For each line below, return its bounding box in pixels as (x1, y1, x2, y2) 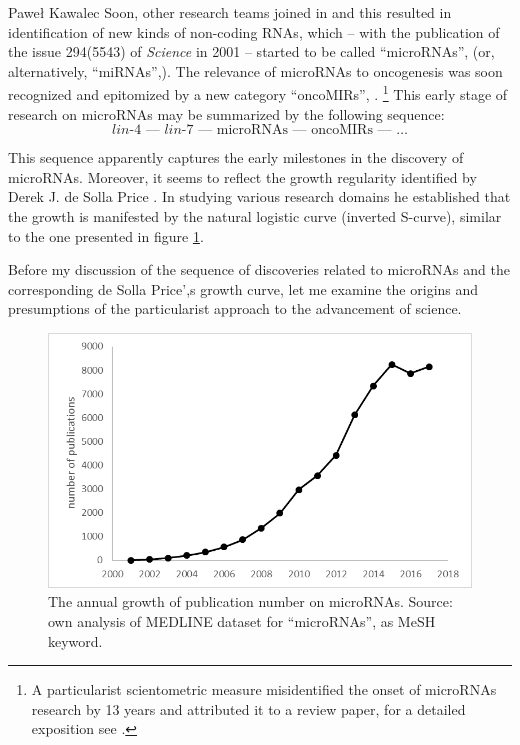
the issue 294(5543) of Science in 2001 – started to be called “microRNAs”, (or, (8, 41, 495, 62)
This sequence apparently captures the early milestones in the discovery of (8, 147, 464, 168)
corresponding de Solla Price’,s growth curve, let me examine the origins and (8, 278, 479, 299)
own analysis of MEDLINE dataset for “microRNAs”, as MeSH (48, 611, 436, 631)
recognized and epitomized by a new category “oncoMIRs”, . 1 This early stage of (8, 81, 508, 105)
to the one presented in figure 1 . (8, 225, 204, 246)
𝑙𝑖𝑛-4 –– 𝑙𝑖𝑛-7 (112, 123, 194, 138)
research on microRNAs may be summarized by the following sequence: (8, 103, 445, 124)
